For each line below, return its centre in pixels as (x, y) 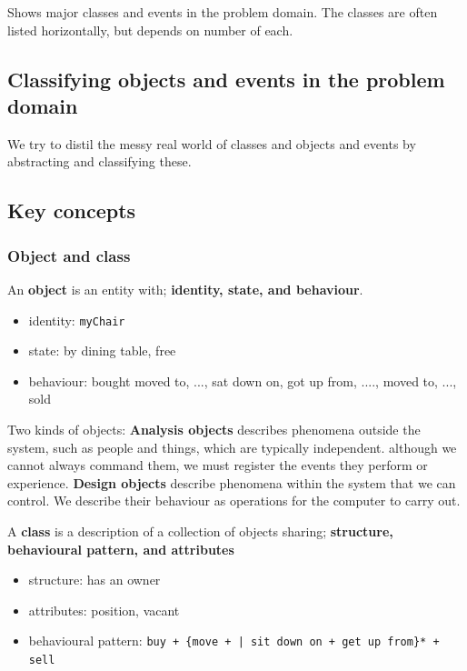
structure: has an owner (94, 580)
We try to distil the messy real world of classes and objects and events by (212, 143)
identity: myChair (77, 320)
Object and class (69, 255)
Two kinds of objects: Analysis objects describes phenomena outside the (214, 429)
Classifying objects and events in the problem (226, 79)
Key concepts (72, 210)
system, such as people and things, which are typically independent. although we (232, 447)
